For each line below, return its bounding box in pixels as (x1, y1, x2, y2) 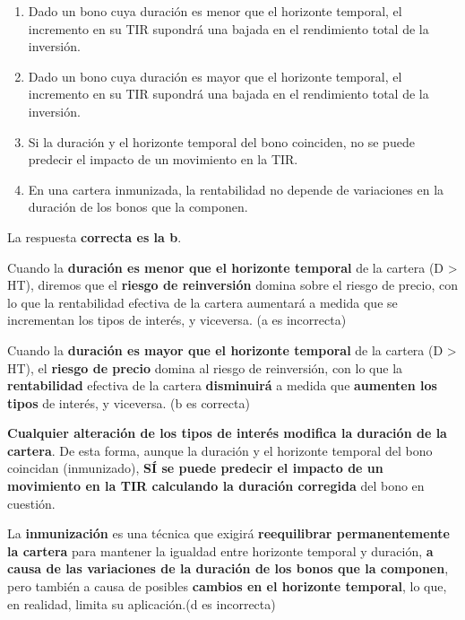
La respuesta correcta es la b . (7, 227, 182, 246)
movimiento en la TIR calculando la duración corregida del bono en (7, 476, 425, 495)
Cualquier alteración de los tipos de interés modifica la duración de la (7, 424, 447, 442)
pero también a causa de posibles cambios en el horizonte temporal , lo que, (7, 577, 447, 596)
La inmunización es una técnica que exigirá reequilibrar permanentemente (7, 524, 450, 543)
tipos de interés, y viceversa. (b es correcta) (7, 393, 250, 412)
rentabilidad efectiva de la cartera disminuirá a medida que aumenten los (7, 376, 437, 395)
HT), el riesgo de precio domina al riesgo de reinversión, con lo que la (7, 358, 403, 377)
